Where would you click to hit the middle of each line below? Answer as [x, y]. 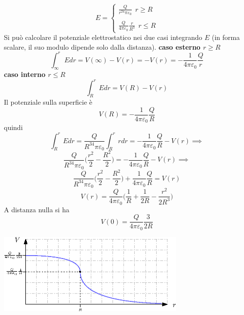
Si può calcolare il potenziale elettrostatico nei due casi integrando [103, 37]
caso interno [25, 74]
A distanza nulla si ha [37, 209]
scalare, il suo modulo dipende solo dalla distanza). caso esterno [102, 46]
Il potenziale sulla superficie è [48, 102]
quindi [13, 127]
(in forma [226, 37]
